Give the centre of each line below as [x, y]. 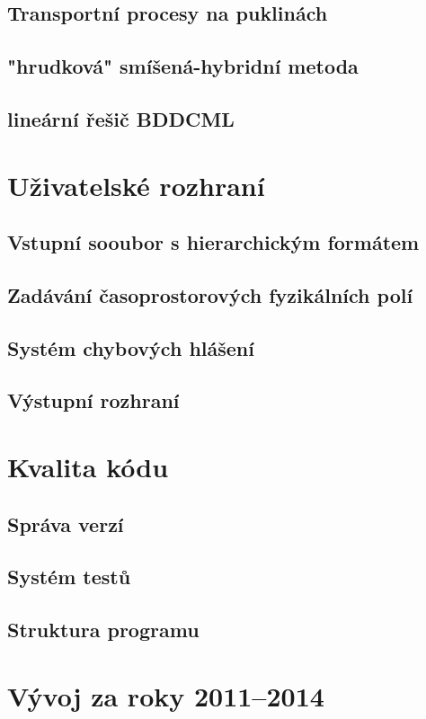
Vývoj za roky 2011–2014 [166, 695]
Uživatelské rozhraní [136, 185]
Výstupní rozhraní [93, 400]
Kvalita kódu [88, 467]
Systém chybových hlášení [131, 347]
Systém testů [69, 577]
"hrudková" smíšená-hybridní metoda [183, 66]
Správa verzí [66, 524]
